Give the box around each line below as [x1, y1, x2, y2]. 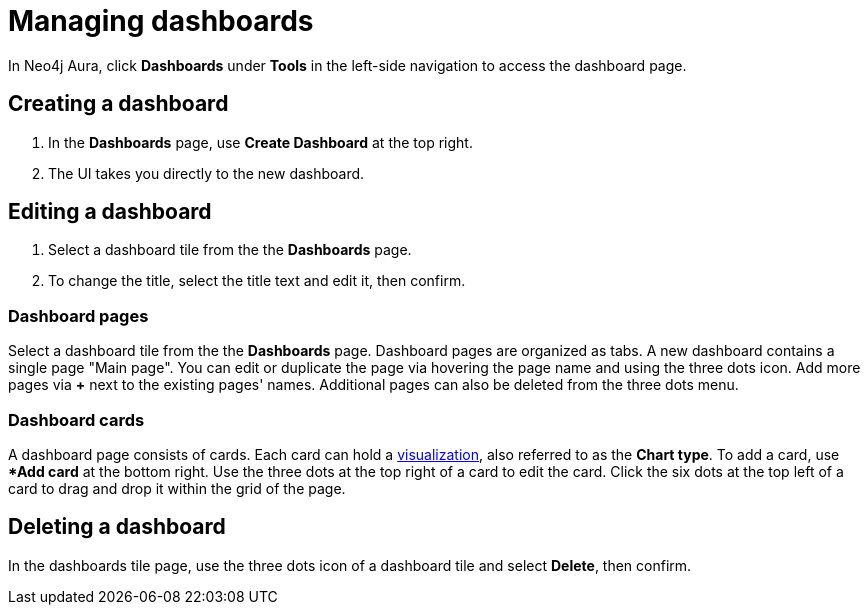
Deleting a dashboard [8, 514, 226, 540]
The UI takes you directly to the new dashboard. [48, 164, 365, 182]
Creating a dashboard [8, 91, 229, 117]
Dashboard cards [8, 409, 145, 430]
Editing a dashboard [8, 199, 212, 225]
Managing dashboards [8, 4, 314, 38]
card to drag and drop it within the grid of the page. [8, 479, 346, 497]
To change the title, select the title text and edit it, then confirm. [48, 272, 466, 290]
